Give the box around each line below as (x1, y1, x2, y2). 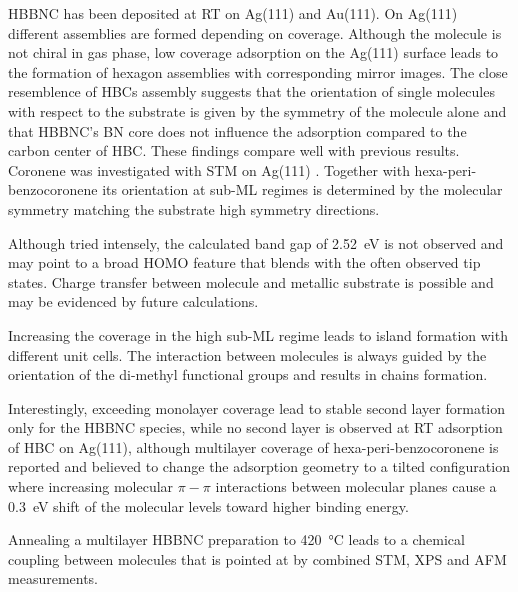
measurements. (8, 568, 99, 589)
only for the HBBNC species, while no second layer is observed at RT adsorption (8, 417, 503, 438)
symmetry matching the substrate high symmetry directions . (8, 198, 380, 219)
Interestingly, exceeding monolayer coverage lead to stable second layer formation (8, 397, 505, 418)
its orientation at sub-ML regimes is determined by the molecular (102, 179, 503, 200)
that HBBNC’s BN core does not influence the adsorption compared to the (8, 120, 467, 141)
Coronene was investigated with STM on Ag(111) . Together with (8, 159, 410, 180)
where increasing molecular (8, 476, 174, 497)
